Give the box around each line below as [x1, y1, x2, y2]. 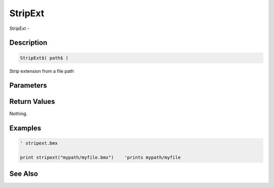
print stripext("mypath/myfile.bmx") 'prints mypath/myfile [20, 155, 181, 161]
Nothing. [9, 110, 28, 117]
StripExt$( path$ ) [20, 55, 68, 61]
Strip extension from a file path [9, 68, 74, 74]
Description [9, 39, 48, 47]
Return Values [9, 97, 55, 106]
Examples [9, 124, 42, 133]
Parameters [9, 81, 47, 90]
